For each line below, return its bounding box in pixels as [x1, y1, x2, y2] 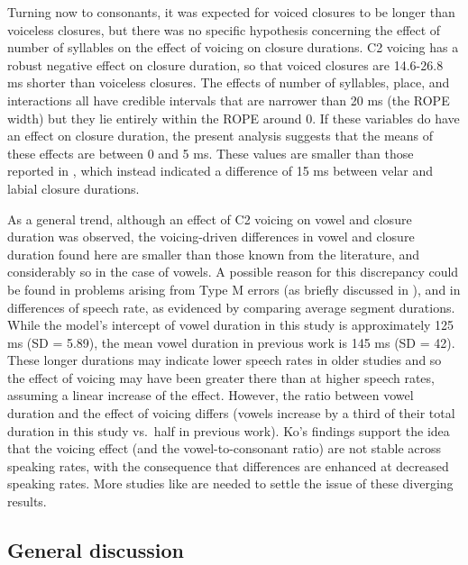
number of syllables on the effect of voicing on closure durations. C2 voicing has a [7, 38, 459, 57]
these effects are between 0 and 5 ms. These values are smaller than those [7, 143, 414, 162]
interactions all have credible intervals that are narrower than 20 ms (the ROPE [7, 90, 450, 109]
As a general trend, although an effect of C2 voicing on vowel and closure [7, 209, 412, 228]
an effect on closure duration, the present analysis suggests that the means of [7, 126, 434, 145]
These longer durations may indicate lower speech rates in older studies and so [7, 351, 442, 369]
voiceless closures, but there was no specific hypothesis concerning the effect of [7, 20, 441, 39]
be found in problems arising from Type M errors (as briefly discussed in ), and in [7, 279, 461, 298]
